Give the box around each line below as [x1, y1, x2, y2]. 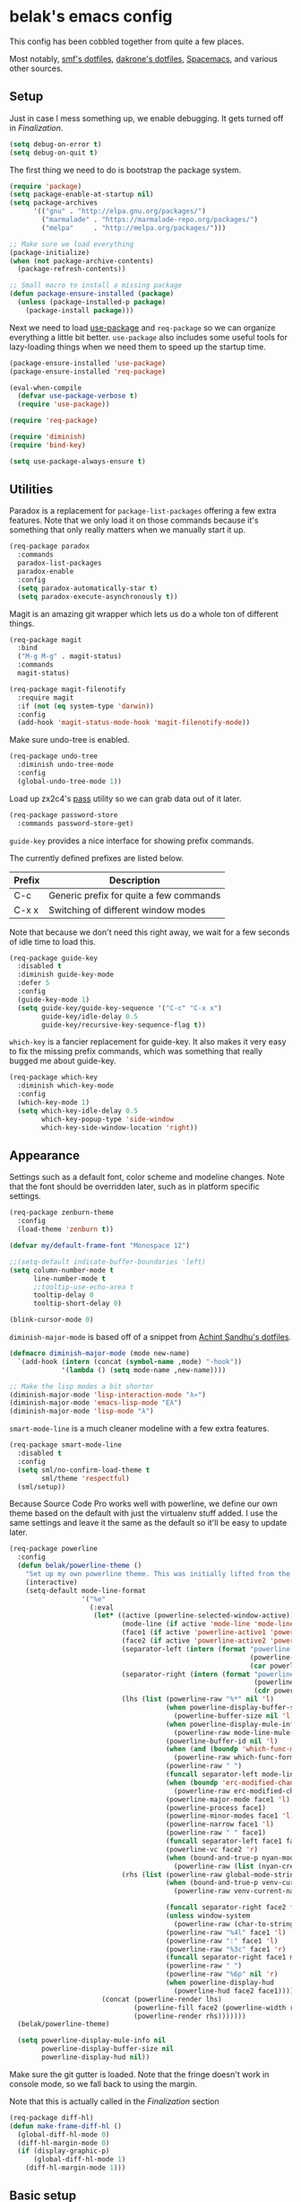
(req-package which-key [9, 1073, 99, 1082]
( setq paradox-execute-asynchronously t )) [17, 592, 178, 601]
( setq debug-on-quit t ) [9, 148, 99, 157]
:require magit [17, 693, 74, 702]
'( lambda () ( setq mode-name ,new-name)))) [61, 1365, 227, 1375]
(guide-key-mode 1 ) [17, 995, 90, 1004]
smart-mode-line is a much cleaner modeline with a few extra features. [9, 1423, 270, 1434]
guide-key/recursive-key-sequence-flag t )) [41, 1020, 206, 1029]
